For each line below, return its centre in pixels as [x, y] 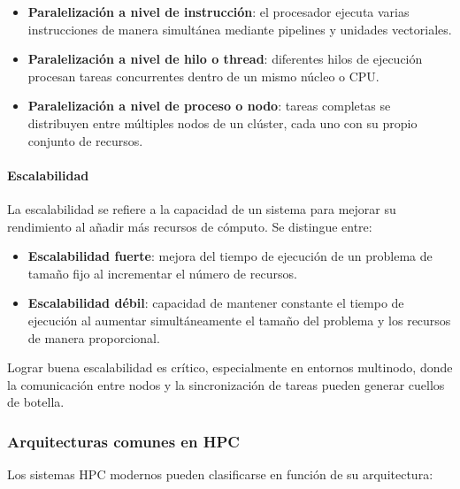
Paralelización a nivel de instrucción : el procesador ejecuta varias [218, 11]
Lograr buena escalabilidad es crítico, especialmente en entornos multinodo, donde [230, 367]
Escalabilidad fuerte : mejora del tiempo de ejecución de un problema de [230, 256]
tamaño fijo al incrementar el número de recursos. [162, 273]
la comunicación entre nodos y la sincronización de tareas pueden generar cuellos [226, 384]
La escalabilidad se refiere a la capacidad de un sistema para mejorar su [202, 208]
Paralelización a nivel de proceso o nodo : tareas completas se [209, 106]
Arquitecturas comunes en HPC [123, 441]
